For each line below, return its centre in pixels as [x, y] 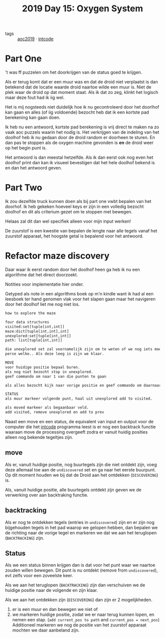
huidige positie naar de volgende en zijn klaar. [52, 590]
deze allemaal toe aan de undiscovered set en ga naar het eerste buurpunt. [81, 469]
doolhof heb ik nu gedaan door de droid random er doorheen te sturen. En [80, 138]
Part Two [24, 188]
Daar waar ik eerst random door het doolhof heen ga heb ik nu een [72, 269]
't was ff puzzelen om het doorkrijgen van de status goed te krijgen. [74, 72]
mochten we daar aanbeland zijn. [46, 630]
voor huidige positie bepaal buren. [42, 367]
